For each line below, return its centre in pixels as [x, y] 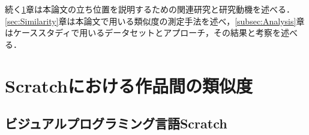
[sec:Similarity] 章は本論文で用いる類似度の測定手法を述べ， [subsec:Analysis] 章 [155, 21]
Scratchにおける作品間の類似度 [129, 85]
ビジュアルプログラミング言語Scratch [116, 123]
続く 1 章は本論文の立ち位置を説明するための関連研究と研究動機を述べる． [150, 9]
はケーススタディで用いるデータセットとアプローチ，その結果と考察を [143, 33]
